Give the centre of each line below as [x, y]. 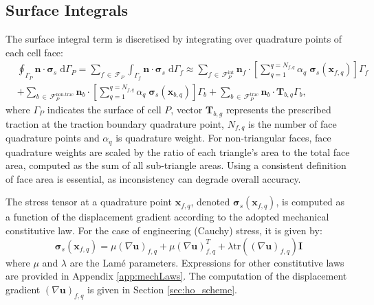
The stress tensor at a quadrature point [89, 202]
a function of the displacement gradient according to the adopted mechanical [167, 217]
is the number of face [292, 123]
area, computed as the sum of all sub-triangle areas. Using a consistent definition [176, 165]
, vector [187, 109]
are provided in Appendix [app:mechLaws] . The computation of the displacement [176, 276]
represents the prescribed [278, 109]
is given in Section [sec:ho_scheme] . [163, 289]
